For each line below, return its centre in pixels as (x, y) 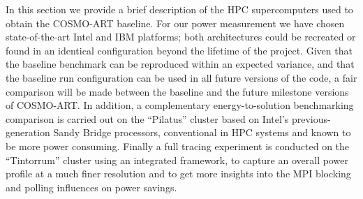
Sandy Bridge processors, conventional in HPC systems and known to (202, 132)
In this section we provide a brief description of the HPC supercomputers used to (179, 9)
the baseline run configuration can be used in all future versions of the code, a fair (181, 77)
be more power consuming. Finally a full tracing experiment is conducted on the (178, 146)
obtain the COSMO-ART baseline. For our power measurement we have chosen (175, 23)
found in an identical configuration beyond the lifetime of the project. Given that (179, 50)
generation (28, 132)
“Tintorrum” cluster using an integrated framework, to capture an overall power (177, 160)
